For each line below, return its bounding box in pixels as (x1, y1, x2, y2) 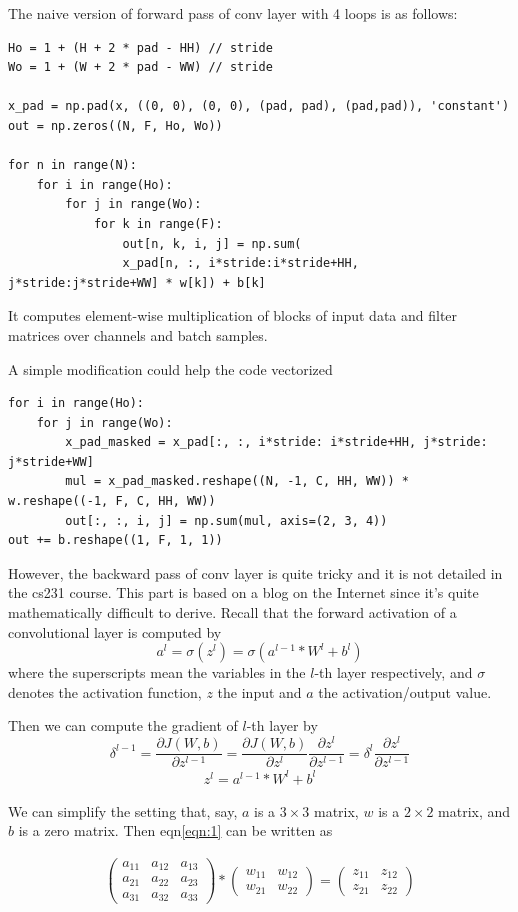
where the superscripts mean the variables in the (8, 662, 306, 683)
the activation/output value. (318, 681, 492, 702)
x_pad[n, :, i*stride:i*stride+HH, (122, 256, 359, 271)
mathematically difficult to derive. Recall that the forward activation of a (8, 602, 457, 623)
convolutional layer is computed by (8, 621, 222, 642)
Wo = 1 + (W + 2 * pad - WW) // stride (8, 60, 273, 75)
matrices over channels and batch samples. (8, 324, 268, 345)
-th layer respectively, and (314, 662, 473, 683)
